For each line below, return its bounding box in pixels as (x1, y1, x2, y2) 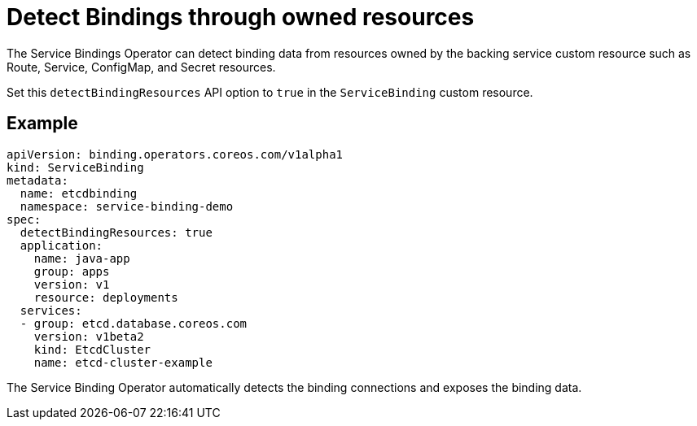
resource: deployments (33, 290, 178, 304)
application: (20, 238, 103, 252)
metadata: (7, 173, 68, 187)
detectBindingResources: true (20, 225, 213, 239)
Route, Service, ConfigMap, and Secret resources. (7, 59, 276, 74)
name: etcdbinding (20, 186, 138, 200)
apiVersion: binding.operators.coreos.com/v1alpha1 (7, 147, 344, 161)
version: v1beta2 (33, 329, 144, 343)
